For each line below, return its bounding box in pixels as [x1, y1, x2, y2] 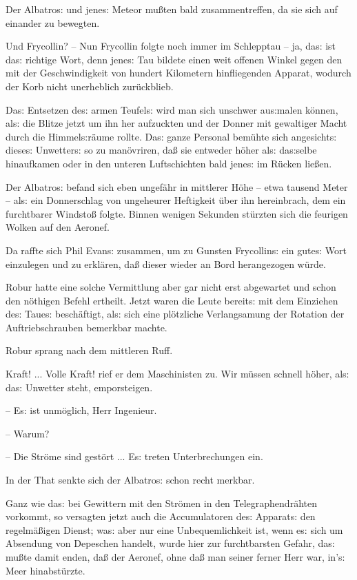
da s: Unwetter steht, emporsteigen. [6, 380, 153, 394]
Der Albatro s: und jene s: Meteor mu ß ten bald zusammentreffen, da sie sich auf [6, 2, 338, 16]
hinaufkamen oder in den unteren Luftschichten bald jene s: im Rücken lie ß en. [6, 156, 332, 170]
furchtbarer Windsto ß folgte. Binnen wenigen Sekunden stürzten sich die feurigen [6, 206, 348, 220]
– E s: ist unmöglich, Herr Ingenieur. [6, 403, 157, 417]
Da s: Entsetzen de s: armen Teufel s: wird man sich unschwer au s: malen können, [6, 102, 338, 116]
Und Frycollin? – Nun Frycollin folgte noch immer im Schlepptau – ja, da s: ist [6, 39, 336, 53]
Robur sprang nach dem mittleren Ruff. [6, 343, 173, 358]
